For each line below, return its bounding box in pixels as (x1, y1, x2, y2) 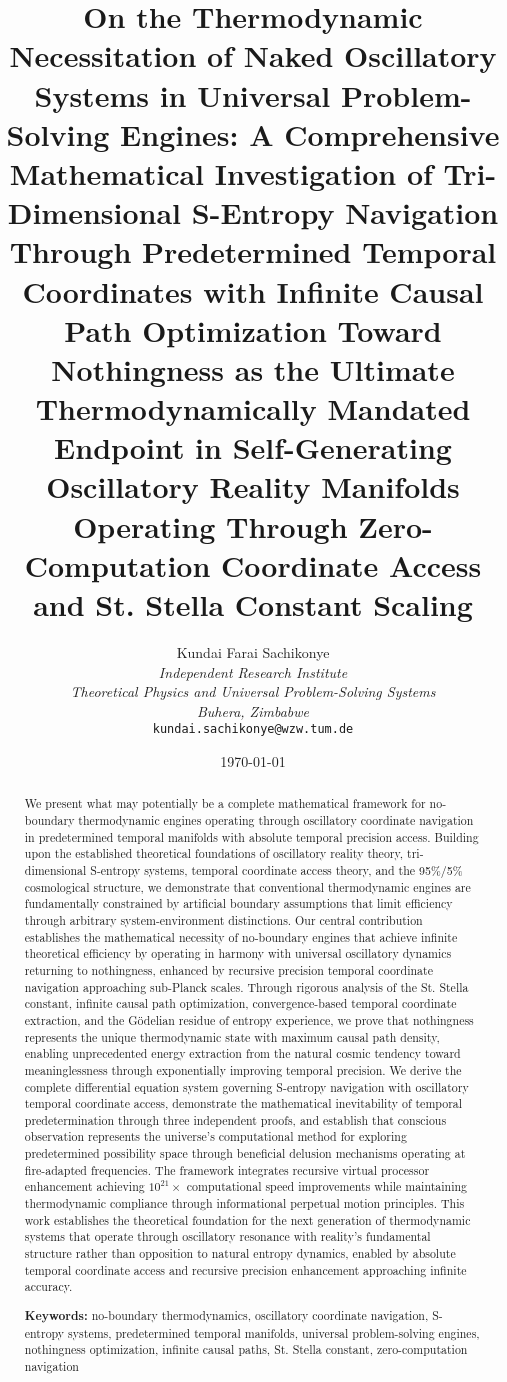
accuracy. (24, 1278, 73, 1295)
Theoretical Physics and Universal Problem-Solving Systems (70, 681, 436, 702)
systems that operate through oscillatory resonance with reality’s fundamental (24, 1228, 431, 1245)
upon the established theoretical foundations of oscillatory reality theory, (24, 845, 404, 862)
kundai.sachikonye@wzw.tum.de (152, 722, 354, 737)
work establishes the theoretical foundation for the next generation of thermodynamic (24, 1211, 471, 1228)
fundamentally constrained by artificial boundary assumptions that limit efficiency (24, 895, 453, 912)
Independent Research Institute (158, 661, 348, 682)
